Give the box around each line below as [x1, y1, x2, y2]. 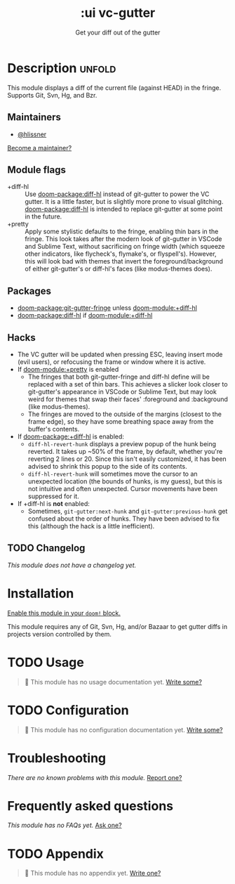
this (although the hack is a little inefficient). [27, 521, 155, 530]
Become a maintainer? [7, 143, 72, 152]
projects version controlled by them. [7, 630, 112, 638]
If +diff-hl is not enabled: [17, 499, 90, 507]
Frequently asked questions [7, 798, 174, 814]
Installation [7, 585, 74, 602]
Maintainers [7, 111, 62, 124]
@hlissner [17, 130, 47, 138]
